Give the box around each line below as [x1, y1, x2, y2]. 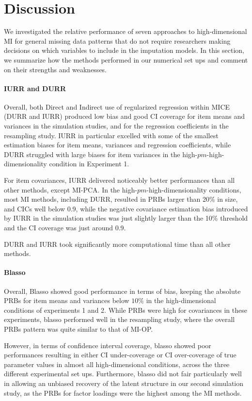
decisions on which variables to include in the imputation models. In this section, [4, 45, 244, 55]
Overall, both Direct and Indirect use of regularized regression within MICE [4, 101, 230, 112]
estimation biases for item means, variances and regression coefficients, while [4, 140, 231, 150]
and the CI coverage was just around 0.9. [4, 223, 126, 233]
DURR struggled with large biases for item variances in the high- [4, 149, 198, 159]
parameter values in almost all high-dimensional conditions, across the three [4, 359, 230, 369]
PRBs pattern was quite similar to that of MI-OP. [4, 323, 153, 334]
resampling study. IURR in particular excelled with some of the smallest [4, 130, 219, 140]
